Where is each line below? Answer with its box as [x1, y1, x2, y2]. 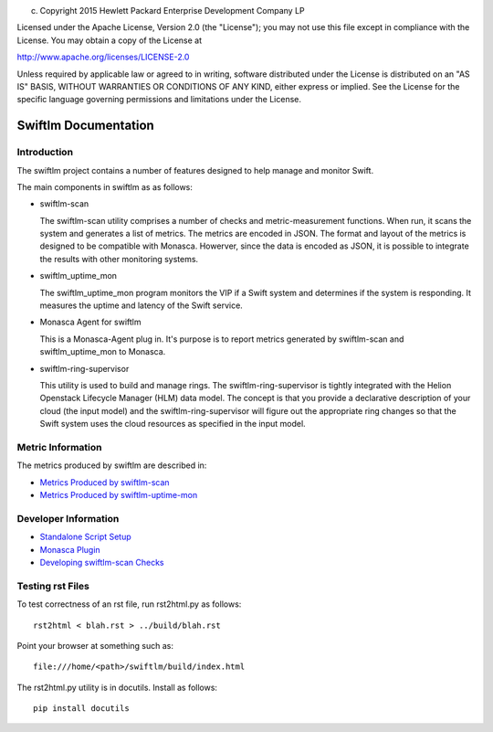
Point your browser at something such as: [16, 640, 173, 651]
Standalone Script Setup [39, 531, 131, 543]
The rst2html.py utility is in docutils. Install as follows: [16, 682, 218, 693]
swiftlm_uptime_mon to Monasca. [39, 346, 166, 357]
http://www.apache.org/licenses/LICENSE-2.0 [16, 51, 190, 63]
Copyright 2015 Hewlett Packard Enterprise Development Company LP [39, 5, 305, 16]
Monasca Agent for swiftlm [39, 316, 142, 328]
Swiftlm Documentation [16, 118, 154, 133]
